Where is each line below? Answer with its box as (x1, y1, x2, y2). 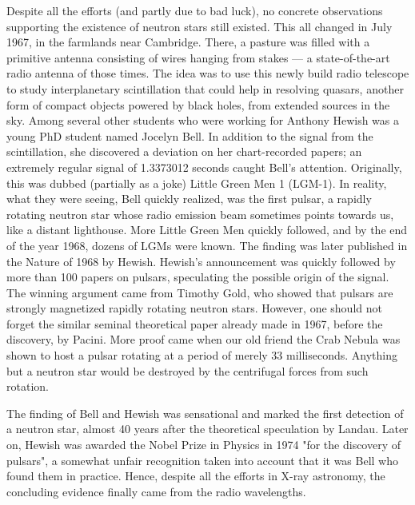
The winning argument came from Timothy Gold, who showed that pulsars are (6, 284, 393, 300)
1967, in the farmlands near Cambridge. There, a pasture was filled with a (6, 34, 370, 50)
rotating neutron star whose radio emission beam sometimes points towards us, (6, 205, 394, 222)
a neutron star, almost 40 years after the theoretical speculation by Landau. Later (6, 420, 409, 437)
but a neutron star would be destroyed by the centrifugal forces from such (6, 362, 369, 379)
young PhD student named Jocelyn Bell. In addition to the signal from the (6, 127, 373, 144)
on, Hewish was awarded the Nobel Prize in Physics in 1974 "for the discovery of (6, 436, 401, 453)
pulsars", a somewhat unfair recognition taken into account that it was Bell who (6, 451, 399, 468)
